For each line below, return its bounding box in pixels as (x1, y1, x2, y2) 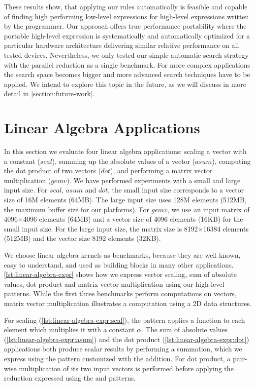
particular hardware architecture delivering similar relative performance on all (4, 40, 239, 50)
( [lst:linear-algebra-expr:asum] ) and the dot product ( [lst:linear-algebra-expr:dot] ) (4, 334, 250, 344)
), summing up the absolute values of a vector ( (52, 155, 195, 166)
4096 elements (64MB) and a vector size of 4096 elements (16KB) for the (23, 214, 243, 224)
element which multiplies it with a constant (4, 324, 135, 335)
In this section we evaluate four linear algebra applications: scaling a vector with (4, 146, 247, 156)
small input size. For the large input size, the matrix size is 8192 (4, 223, 198, 233)
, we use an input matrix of (167, 204, 250, 214)
